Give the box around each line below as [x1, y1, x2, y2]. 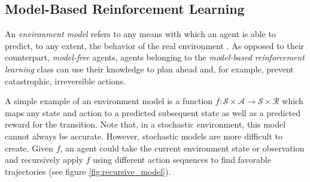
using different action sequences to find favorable [93, 153, 271, 166]
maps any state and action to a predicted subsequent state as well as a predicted [5, 106, 301, 119]
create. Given [5, 141, 54, 154]
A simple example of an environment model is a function [5, 95, 213, 107]
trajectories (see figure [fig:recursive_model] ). [5, 165, 171, 177]
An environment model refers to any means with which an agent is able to [5, 28, 276, 40]
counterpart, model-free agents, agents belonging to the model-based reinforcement [5, 51, 305, 63]
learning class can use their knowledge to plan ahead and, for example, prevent [5, 62, 294, 75]
